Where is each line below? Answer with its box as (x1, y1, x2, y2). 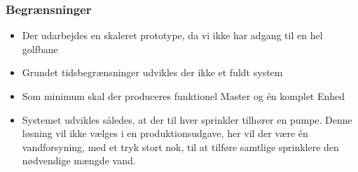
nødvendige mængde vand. (22, 153, 136, 168)
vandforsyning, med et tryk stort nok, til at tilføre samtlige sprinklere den (22, 139, 339, 154)
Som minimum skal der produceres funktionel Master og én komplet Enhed (22, 89, 345, 103)
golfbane (22, 41, 58, 56)
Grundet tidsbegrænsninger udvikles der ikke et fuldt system (22, 65, 283, 80)
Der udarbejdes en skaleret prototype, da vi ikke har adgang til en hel (22, 28, 323, 43)
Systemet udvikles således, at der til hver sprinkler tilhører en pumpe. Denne (22, 112, 352, 127)
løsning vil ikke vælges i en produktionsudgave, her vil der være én (22, 126, 308, 141)
